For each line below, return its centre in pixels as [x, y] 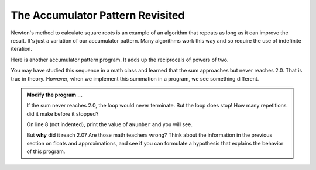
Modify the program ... [55, 95]
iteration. [21, 49]
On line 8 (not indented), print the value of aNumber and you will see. [110, 124]
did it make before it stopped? [63, 113]
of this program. [46, 151]
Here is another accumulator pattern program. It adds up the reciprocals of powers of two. [120, 60]
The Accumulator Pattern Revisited [98, 15]
